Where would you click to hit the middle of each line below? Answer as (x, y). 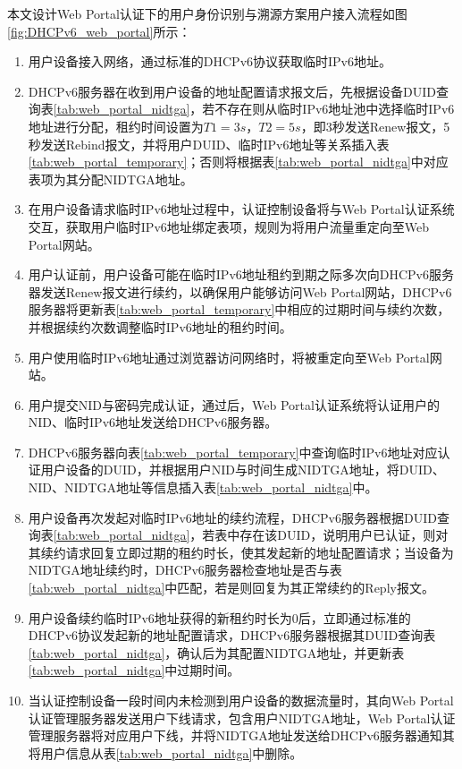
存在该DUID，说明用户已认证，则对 (344, 535)
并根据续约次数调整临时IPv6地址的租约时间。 (160, 326)
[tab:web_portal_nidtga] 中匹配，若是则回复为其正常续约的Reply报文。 (231, 588)
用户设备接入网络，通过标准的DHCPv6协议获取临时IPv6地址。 (210, 61)
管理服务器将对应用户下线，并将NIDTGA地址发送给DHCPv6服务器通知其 (241, 735)
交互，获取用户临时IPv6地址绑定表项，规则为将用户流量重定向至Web (229, 226)
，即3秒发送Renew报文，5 (375, 126)
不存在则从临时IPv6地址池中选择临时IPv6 (335, 109)
